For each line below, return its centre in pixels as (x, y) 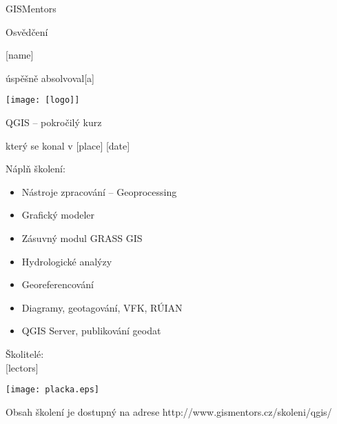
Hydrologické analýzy (67, 261)
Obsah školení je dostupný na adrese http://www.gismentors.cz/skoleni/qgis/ (169, 411)
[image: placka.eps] (53, 390)
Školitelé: (25, 353)
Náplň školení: (35, 169)
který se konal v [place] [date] (68, 145)
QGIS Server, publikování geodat (91, 331)
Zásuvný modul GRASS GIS (82, 238)
